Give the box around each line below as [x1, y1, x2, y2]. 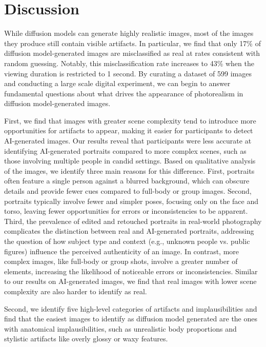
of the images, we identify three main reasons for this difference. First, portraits [4, 165, 255, 176]
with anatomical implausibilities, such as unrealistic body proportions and [4, 323, 237, 334]
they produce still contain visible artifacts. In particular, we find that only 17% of [4, 37, 261, 48]
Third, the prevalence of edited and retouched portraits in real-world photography [4, 215, 262, 226]
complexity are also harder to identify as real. [4, 285, 147, 296]
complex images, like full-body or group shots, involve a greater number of [4, 256, 238, 267]
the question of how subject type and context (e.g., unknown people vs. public [4, 236, 250, 246]
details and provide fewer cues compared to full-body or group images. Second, [4, 186, 252, 196]
